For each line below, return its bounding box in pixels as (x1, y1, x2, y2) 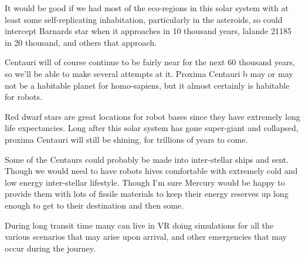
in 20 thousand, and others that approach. (5, 36, 157, 48)
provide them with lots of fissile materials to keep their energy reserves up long (5, 187, 289, 200)
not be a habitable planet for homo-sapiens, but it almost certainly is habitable (5, 79, 290, 91)
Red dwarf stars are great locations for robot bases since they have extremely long (5, 110, 300, 122)
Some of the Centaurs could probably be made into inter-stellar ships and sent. (5, 153, 289, 165)
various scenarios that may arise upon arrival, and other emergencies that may (5, 230, 287, 243)
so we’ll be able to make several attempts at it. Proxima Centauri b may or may (5, 67, 293, 79)
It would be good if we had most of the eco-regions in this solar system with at (5, 2, 289, 14)
